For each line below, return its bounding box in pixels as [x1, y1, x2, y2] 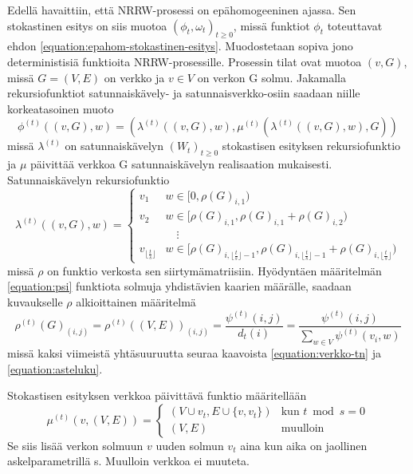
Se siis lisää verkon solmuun [7, 436, 144, 453]
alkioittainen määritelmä [76, 293, 196, 310]
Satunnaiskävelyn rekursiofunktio [7, 171, 170, 188]
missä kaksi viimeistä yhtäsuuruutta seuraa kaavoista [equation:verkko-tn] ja [7, 345, 381, 361]
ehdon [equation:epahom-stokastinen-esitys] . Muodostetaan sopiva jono [7, 38, 353, 54]
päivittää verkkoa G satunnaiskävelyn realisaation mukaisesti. [30, 156, 332, 172]
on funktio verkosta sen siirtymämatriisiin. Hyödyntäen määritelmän [47, 262, 382, 278]
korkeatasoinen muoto [7, 100, 114, 117]
